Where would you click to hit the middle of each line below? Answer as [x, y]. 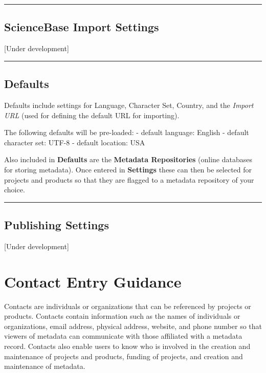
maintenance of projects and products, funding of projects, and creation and [124, 356]
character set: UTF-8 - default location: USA [75, 142]
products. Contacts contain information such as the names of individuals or [122, 316]
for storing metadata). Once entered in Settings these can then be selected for [128, 169]
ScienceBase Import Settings [82, 27]
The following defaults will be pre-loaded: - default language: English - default [127, 132]
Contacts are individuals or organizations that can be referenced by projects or [128, 306]
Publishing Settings [57, 225]
